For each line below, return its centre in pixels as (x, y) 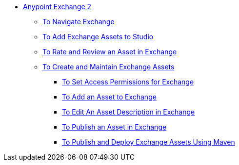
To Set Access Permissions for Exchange (128, 82)
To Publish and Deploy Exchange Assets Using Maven (149, 142)
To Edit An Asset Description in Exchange (129, 112)
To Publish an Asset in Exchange (114, 127)
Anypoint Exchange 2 (57, 7)
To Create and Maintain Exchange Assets (109, 67)
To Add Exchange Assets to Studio (98, 37)
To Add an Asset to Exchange (109, 97)
